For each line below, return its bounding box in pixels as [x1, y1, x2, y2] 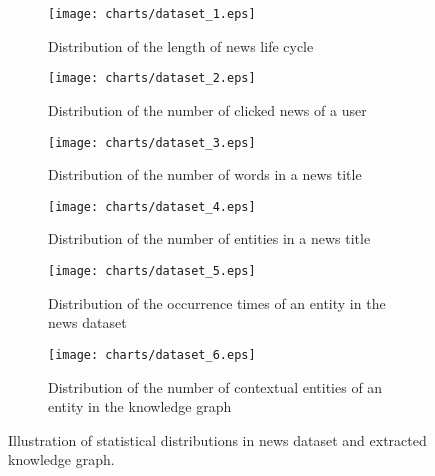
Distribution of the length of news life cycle [48, 35, 314, 56]
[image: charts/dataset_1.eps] [48, 7, 256, 21]
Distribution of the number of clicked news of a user [48, 99, 367, 120]
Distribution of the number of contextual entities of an [48, 376, 383, 397]
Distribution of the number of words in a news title [48, 164, 362, 185]
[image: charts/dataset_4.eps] [48, 199, 256, 214]
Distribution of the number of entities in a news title [48, 228, 371, 249]
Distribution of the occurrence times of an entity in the [48, 292, 386, 313]
